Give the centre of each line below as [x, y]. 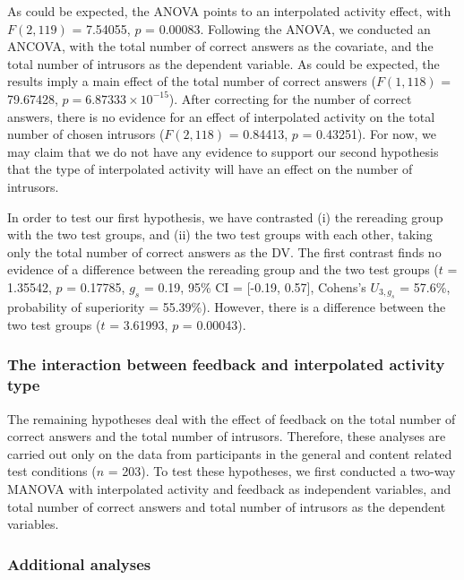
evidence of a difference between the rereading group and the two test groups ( [223, 269]
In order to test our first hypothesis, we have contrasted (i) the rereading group [225, 216]
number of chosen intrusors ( [86, 134]
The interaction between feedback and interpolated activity [226, 364]
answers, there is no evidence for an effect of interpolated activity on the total [221, 116]
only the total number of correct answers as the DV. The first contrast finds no [224, 251]
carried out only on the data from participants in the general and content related [230, 453]
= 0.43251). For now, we [369, 134]
